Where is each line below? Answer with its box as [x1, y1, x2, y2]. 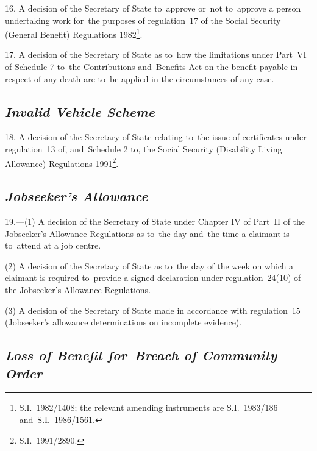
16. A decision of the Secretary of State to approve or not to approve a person [5, 2, 301, 14]
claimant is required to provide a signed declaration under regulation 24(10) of [5, 271, 301, 284]
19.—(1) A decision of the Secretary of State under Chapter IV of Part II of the [5, 215, 305, 228]
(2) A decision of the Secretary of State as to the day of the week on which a [5, 259, 294, 272]
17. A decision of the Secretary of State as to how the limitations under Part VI [5, 48, 307, 61]
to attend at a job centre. [5, 239, 101, 252]
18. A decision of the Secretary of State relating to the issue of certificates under [5, 130, 307, 143]
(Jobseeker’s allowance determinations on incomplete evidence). [5, 316, 242, 328]
